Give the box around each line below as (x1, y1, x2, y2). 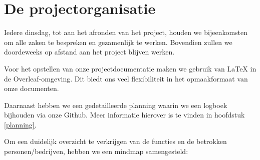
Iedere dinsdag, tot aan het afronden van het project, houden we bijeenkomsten (4, 27, 248, 37)
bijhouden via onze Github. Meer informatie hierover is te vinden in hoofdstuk (4, 109, 245, 120)
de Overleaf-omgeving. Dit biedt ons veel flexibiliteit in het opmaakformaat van (4, 73, 248, 83)
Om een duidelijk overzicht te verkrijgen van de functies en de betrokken (4, 136, 227, 146)
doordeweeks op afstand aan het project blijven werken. (4, 46, 175, 57)
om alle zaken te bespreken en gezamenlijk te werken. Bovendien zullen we (4, 36, 232, 47)
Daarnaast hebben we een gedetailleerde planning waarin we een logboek (4, 99, 227, 110)
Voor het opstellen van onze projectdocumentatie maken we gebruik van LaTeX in (4, 63, 256, 73)
